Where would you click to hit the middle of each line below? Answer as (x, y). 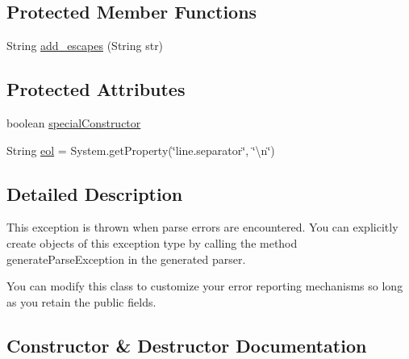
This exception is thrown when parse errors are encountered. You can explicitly (202, 227)
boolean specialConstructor (74, 123)
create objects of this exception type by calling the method (152, 242)
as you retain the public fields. (81, 301)
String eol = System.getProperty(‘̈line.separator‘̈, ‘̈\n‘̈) (141, 150)
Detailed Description (95, 193)
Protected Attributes (96, 89)
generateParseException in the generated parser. (126, 259)
